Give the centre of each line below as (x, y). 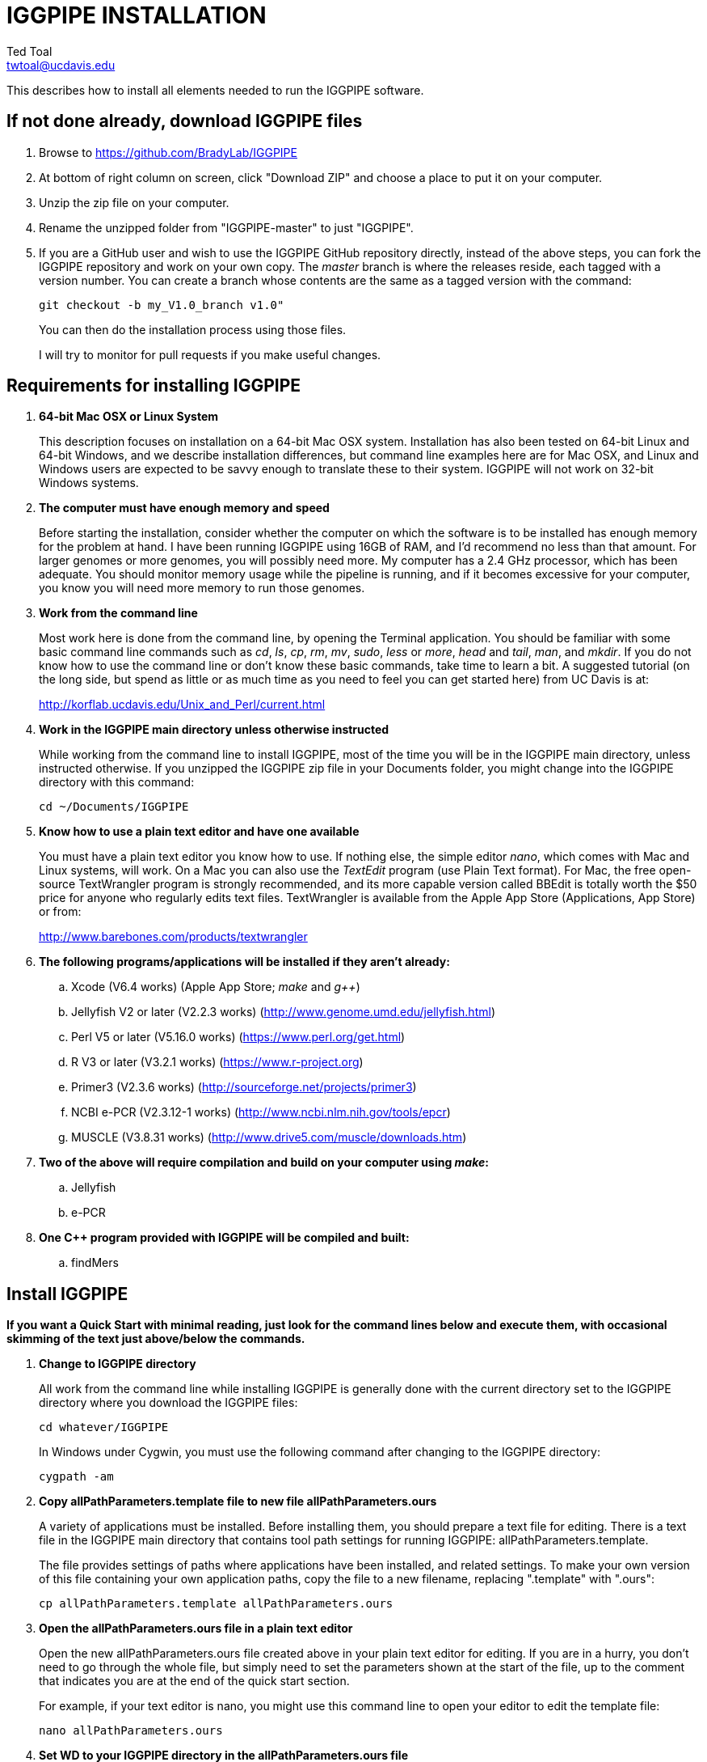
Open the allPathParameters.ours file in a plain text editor (196, 1629)
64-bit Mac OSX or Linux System (129, 417)
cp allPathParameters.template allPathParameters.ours (216, 1604)
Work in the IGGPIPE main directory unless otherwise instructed (214, 730)
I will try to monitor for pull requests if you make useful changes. (210, 354)
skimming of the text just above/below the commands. (156, 1339)
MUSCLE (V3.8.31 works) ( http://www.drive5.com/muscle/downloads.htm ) (269, 1137)
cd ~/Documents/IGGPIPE (114, 807)
